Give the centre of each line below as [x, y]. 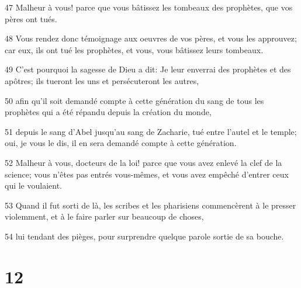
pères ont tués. [31, 18]
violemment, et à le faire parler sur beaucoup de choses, [104, 216]
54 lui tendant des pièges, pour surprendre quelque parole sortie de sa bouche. [144, 236]
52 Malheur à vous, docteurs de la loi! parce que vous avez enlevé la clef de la [143, 162]
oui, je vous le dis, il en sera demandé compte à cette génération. [121, 143]
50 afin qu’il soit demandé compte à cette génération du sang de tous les [134, 100]
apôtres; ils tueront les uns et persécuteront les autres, [102, 80]
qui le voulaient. [34, 185]
